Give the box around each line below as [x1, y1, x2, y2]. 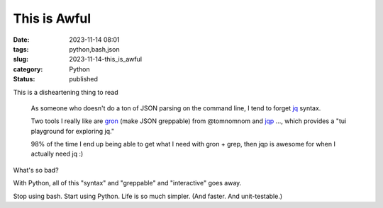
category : [13, 64, 43, 74]
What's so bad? [13, 166, 60, 174]
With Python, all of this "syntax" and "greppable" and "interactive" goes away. [13, 179, 242, 187]
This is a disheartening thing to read [13, 88, 118, 96]
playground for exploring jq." [30, 127, 115, 135]
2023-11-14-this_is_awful [69, 55, 142, 64]
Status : [13, 75, 35, 83]
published [69, 75, 99, 83]
